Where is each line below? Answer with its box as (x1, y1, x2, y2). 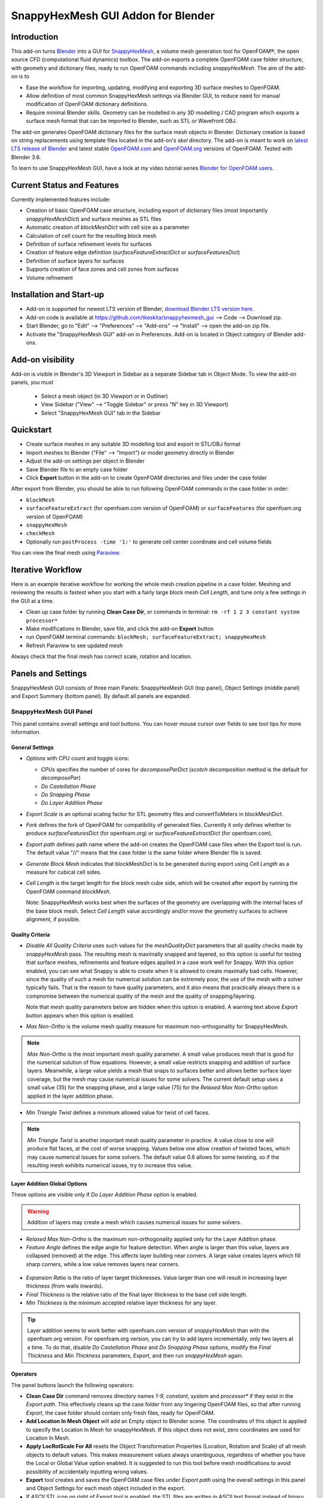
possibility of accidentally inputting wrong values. (26, 1468, 148, 1475)
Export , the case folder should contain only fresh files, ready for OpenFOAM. (26, 1409, 215, 1417)
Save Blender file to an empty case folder (26, 466, 128, 473)
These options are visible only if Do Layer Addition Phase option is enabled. (11, 1191, 198, 1198)
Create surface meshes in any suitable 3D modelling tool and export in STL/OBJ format (26, 440, 240, 448)
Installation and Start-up (11, 289, 105, 300)
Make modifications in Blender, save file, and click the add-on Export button (26, 625, 214, 632)
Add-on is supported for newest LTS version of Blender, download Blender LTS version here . (26, 306, 254, 313)
